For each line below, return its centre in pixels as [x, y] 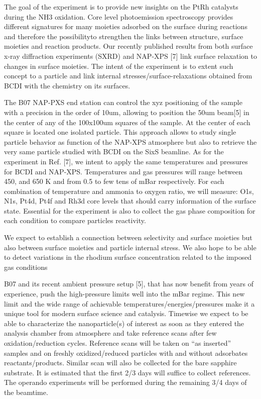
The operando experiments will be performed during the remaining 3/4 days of [125, 382]
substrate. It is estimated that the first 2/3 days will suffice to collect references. [127, 372]
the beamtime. [26, 392]
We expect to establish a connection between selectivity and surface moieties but [128, 237]
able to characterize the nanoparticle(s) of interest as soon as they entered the [124, 323]
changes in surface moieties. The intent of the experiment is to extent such [119, 66]
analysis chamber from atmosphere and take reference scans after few [110, 333]
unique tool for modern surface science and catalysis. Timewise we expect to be [126, 313]
